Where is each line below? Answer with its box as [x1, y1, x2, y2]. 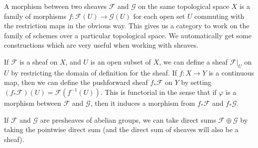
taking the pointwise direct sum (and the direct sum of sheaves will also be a [4, 124, 239, 135]
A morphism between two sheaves [4, 1, 107, 11]
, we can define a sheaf [159, 56, 228, 67]
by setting [181, 77, 212, 87]
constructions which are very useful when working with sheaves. [4, 40, 199, 50]
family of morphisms [4, 10, 67, 21]
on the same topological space [138, 1, 229, 11]
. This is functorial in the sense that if [100, 86, 217, 97]
